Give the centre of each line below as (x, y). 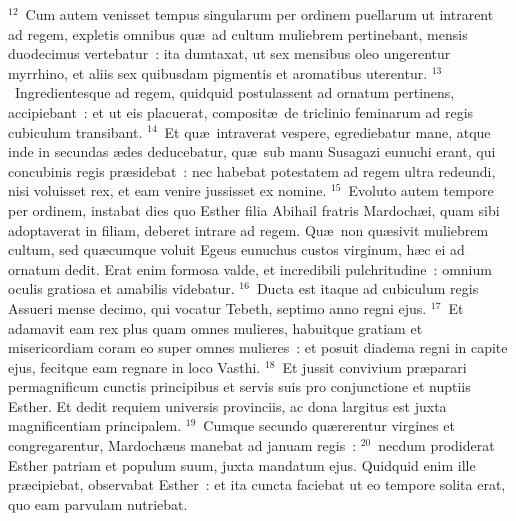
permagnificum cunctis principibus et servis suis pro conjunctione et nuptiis (239, 386)
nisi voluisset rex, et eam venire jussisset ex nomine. (167, 190)
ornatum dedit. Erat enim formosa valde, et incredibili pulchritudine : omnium (250, 268)
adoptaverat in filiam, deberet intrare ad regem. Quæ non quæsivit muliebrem (248, 229)
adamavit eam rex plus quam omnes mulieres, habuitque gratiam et (215, 327)
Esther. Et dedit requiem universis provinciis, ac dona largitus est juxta (227, 405)
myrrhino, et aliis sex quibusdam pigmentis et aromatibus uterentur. (218, 72)
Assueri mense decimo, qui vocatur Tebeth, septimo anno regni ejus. (217, 307)
